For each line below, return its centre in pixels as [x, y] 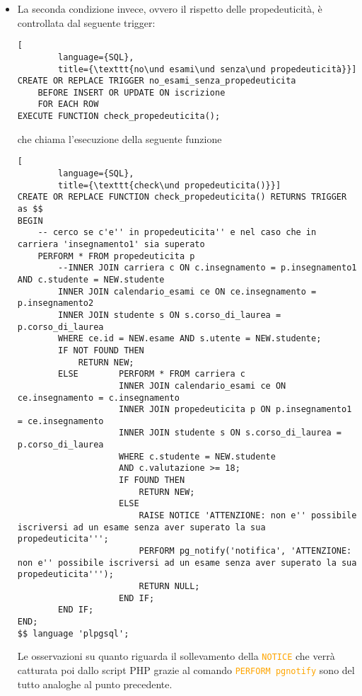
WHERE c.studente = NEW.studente [197, 456]
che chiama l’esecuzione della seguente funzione [119, 138]
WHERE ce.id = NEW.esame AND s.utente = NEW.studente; [190, 339]
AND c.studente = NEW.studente [91, 279]
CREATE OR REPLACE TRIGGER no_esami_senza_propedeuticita [157, 81]
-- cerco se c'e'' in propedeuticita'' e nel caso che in [177, 233]
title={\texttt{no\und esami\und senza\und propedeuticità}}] [208, 69]
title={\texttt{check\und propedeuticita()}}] [170, 185]
